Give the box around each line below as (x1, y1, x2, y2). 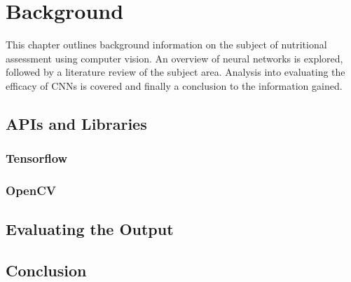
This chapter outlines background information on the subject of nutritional (6, 37, 327, 52)
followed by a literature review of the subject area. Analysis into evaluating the (6, 65, 345, 79)
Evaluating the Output (6, 218, 174, 240)
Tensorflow (6, 149, 68, 167)
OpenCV (6, 182, 56, 199)
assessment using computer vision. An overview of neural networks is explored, (6, 51, 343, 65)
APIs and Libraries (6, 112, 147, 134)
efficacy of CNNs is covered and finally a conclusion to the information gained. (6, 78, 343, 93)
